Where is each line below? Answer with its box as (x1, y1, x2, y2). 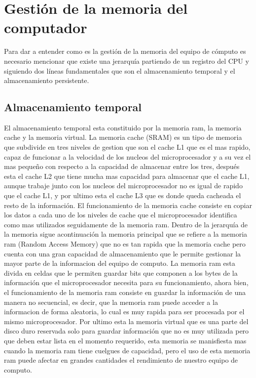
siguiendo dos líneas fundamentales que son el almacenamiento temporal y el (4, 65, 235, 76)
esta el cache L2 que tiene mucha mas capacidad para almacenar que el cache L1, (4, 170, 250, 181)
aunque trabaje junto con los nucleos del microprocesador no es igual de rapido (4, 180, 243, 191)
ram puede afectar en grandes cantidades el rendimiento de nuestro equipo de (4, 355, 238, 365)
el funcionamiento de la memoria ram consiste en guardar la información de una (4, 287, 246, 297)
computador (4, 17, 87, 38)
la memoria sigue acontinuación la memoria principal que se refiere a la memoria (4, 229, 248, 239)
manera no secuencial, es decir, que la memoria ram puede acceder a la (4, 296, 218, 307)
